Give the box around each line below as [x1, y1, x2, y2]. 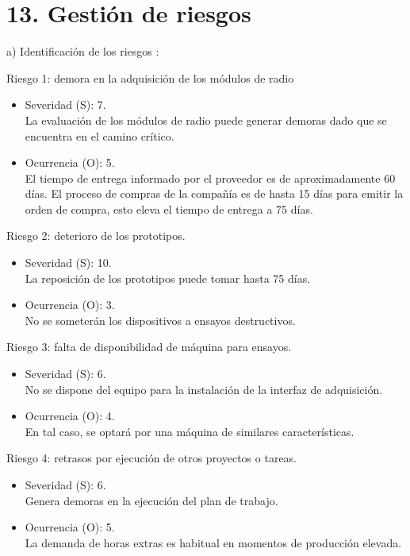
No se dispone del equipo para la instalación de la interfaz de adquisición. [25, 380, 383, 397]
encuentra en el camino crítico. [25, 127, 174, 144]
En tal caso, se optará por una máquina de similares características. [25, 423, 354, 439]
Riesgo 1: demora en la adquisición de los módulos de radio [6, 69, 294, 86]
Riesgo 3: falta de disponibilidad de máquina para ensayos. [6, 338, 292, 355]
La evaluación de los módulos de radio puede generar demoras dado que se [25, 111, 387, 128]
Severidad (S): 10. [25, 254, 112, 271]
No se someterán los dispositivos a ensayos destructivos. [25, 311, 296, 328]
